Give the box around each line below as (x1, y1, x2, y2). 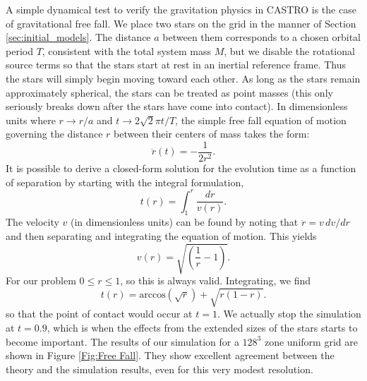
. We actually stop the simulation (217, 306, 361, 321)
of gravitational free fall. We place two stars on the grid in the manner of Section (6, 16, 356, 30)
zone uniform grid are (264, 334, 358, 349)
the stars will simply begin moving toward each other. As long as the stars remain (6, 71, 361, 85)
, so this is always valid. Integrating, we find (120, 273, 311, 288)
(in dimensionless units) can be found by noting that (70, 214, 299, 229)
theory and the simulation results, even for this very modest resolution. (6, 361, 313, 376)
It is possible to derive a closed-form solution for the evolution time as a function (6, 161, 356, 175)
